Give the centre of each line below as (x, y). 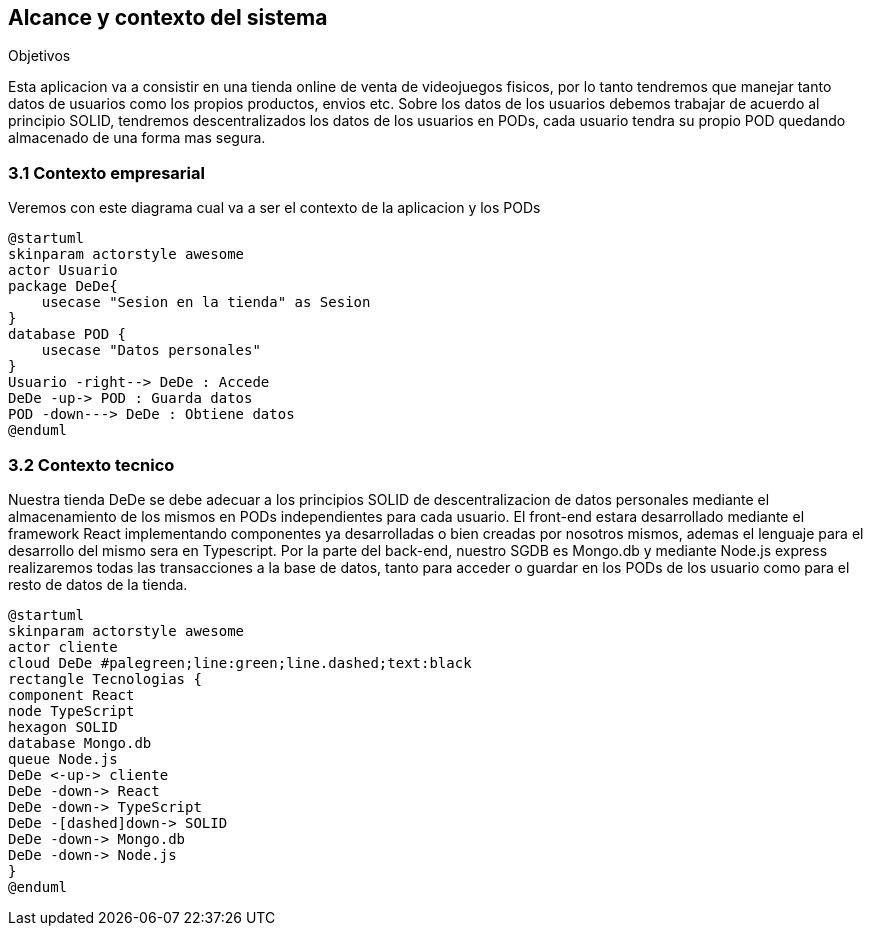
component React (71, 694)
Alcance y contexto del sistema (168, 17)
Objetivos (39, 56)
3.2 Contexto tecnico (91, 464)
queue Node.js (63, 758)
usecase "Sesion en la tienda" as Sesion (206, 302)
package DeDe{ (63, 286)
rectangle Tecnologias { (105, 678)
